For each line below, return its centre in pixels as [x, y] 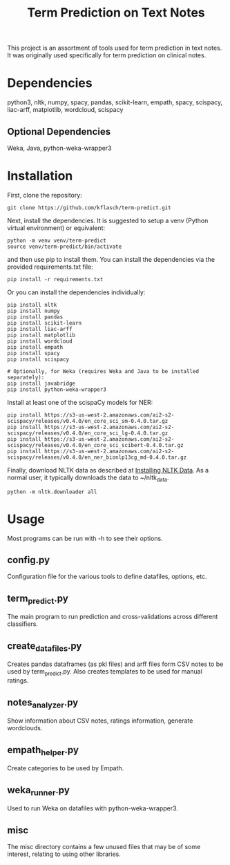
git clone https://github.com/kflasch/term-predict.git [89, 208]
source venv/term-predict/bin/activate [65, 247]
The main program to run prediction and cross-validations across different [113, 617]
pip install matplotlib [41, 335]
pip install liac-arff [40, 329]
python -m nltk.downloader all [52, 492]
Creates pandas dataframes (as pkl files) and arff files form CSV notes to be [115, 664]
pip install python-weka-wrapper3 [57, 389]
